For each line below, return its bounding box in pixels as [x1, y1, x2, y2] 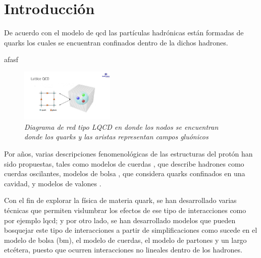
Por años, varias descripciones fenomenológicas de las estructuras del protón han [4, 148, 253, 159]
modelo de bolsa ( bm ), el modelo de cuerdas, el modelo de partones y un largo [4, 234, 247, 245]
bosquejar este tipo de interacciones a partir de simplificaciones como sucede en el [4, 225, 257, 235]
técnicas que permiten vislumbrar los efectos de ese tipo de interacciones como [4, 205, 246, 216]
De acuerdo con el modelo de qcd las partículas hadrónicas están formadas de [4, 27, 244, 38]
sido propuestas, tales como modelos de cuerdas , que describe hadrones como [4, 158, 244, 169]
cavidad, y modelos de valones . [4, 178, 101, 188]
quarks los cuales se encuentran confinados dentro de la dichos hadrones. [4, 37, 228, 47]
